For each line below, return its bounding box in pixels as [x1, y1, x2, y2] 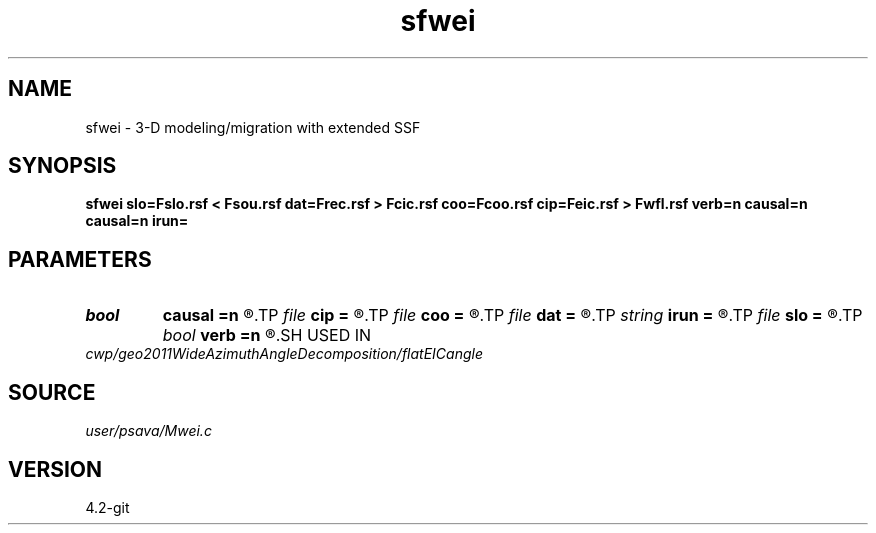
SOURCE [8, 379, 96, 405]
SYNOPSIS [8, 153, 117, 179]
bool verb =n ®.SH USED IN [162, 325, 372, 346]
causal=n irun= [85, 212, 189, 230]
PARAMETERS [8, 246, 152, 272]
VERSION [8, 456, 103, 482]
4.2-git [85, 498, 130, 516]
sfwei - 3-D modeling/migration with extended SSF [85, 118, 421, 136]
